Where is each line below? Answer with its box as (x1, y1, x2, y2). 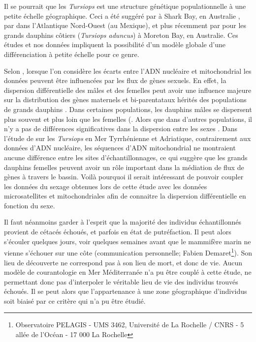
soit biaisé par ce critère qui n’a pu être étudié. (4, 295, 146, 306)
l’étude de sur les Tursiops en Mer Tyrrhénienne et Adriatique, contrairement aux (4, 133, 251, 143)
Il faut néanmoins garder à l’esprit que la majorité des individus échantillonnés (4, 217, 242, 227)
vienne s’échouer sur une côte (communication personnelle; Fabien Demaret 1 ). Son (4, 246, 253, 257)
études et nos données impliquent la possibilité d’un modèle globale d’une (4, 39, 225, 50)
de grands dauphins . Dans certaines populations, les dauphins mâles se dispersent (4, 104, 252, 114)
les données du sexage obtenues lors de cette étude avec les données (4, 181, 207, 191)
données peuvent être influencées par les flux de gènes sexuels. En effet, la (4, 75, 226, 85)
